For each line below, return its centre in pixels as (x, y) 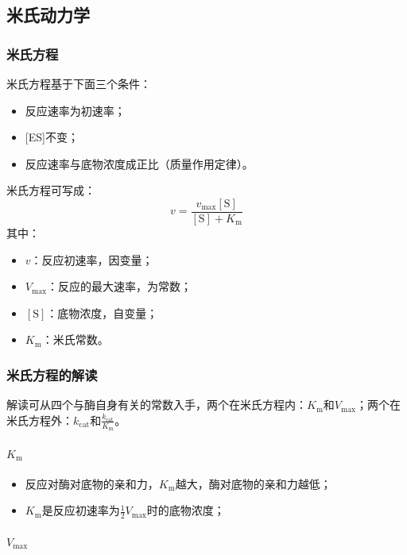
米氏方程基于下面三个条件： (79, 83)
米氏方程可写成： (51, 190)
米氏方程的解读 (52, 374)
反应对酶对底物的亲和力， (92, 483)
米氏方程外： (40, 420)
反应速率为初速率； (75, 110)
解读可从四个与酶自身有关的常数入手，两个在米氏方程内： (157, 405)
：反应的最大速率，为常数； (119, 286)
